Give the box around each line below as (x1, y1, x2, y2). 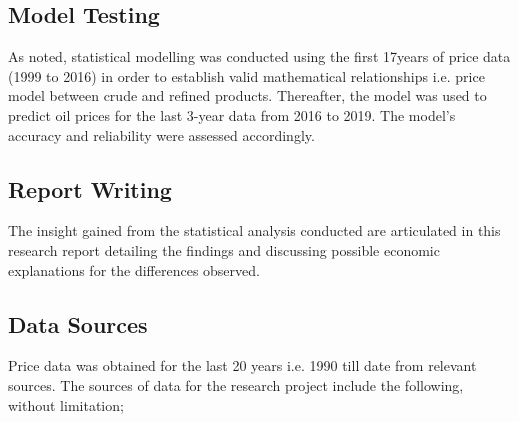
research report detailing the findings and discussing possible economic (8, 239, 440, 260)
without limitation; (8, 394, 124, 415)
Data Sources (8, 308, 148, 339)
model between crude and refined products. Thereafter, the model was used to (8, 85, 487, 106)
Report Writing (8, 173, 172, 204)
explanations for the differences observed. (8, 259, 260, 280)
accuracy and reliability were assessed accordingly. (8, 124, 315, 145)
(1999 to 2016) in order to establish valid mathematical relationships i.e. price (8, 65, 485, 86)
